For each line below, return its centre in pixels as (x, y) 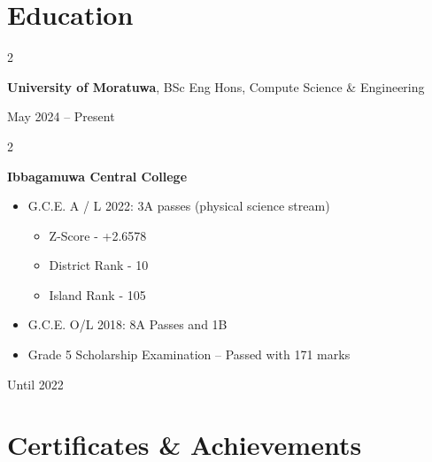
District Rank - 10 (99, 265)
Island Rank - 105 (97, 294)
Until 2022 (35, 384)
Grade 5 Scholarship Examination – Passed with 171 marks (189, 354)
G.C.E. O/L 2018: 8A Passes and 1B (127, 324)
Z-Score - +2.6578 (98, 235)
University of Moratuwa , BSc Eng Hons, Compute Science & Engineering (216, 86)
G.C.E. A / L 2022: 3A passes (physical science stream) (179, 206)
